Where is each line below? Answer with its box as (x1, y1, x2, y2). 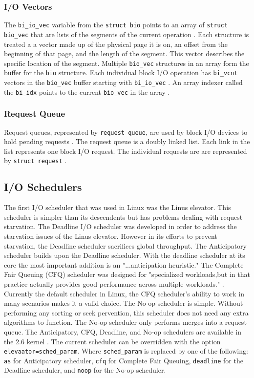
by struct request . (4, 155, 67, 166)
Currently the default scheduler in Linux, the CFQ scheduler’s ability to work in (4, 288, 245, 298)
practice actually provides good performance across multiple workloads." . (4, 279, 224, 289)
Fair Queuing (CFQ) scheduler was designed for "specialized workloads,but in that (4, 269, 250, 279)
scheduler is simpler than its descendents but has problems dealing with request (4, 211, 243, 222)
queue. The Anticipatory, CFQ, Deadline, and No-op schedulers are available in (4, 326, 242, 336)
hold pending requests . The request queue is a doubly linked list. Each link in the (4, 136, 250, 147)
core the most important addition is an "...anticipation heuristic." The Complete (4, 259, 244, 270)
